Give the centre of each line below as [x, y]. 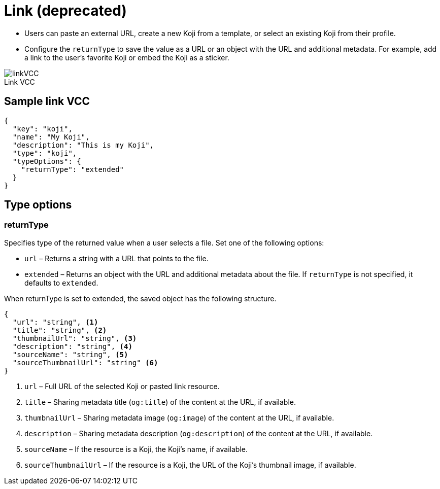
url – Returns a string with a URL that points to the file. [116, 258]
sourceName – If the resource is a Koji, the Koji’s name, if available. [136, 449]
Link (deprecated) [65, 11]
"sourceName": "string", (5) [70, 354]
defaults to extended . [61, 283]
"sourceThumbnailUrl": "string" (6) [85, 362]
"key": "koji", [42, 129]
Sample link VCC [47, 101]
